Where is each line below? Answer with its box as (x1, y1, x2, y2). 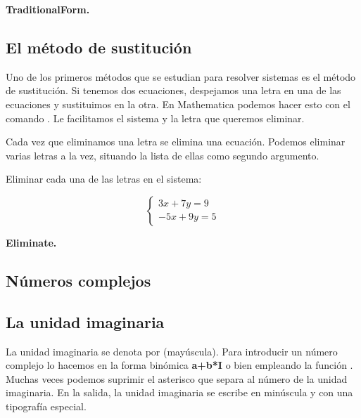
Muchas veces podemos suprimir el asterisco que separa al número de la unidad (6, 371, 348, 386)
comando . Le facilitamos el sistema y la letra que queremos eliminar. (6, 110, 305, 125)
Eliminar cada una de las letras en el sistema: (6, 171, 202, 186)
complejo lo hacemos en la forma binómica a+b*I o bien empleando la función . (6, 358, 353, 372)
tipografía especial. (6, 398, 87, 413)
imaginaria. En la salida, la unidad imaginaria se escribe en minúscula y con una (6, 385, 353, 400)
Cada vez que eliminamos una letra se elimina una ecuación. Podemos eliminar (6, 134, 346, 149)
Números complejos (6, 269, 151, 291)
